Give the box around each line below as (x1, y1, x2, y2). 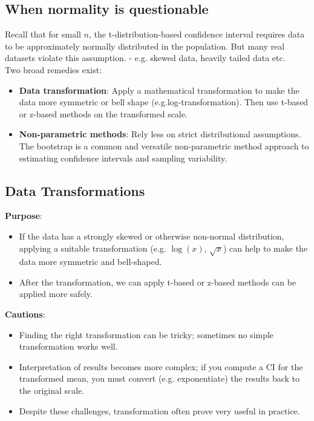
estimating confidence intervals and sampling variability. (19, 151, 227, 164)
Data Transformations (5, 181, 145, 200)
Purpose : (5, 209, 42, 222)
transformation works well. (19, 340, 118, 353)
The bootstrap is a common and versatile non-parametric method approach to (19, 139, 309, 152)
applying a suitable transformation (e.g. (19, 241, 166, 254)
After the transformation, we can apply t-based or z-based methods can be (19, 275, 296, 288)
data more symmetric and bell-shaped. (19, 255, 162, 268)
